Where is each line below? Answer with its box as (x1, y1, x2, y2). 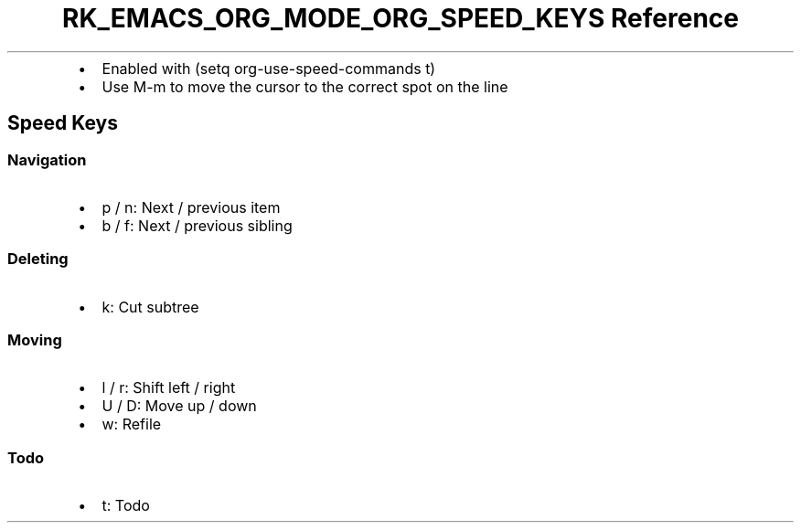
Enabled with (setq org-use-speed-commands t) (101, 58, 436, 78)
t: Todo (101, 496, 150, 515)
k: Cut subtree (101, 297, 199, 316)
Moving (7, 331, 62, 350)
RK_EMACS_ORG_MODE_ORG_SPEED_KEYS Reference (62, 3, 739, 34)
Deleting (7, 249, 69, 269)
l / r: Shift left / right (101, 378, 236, 397)
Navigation (7, 150, 87, 169)
